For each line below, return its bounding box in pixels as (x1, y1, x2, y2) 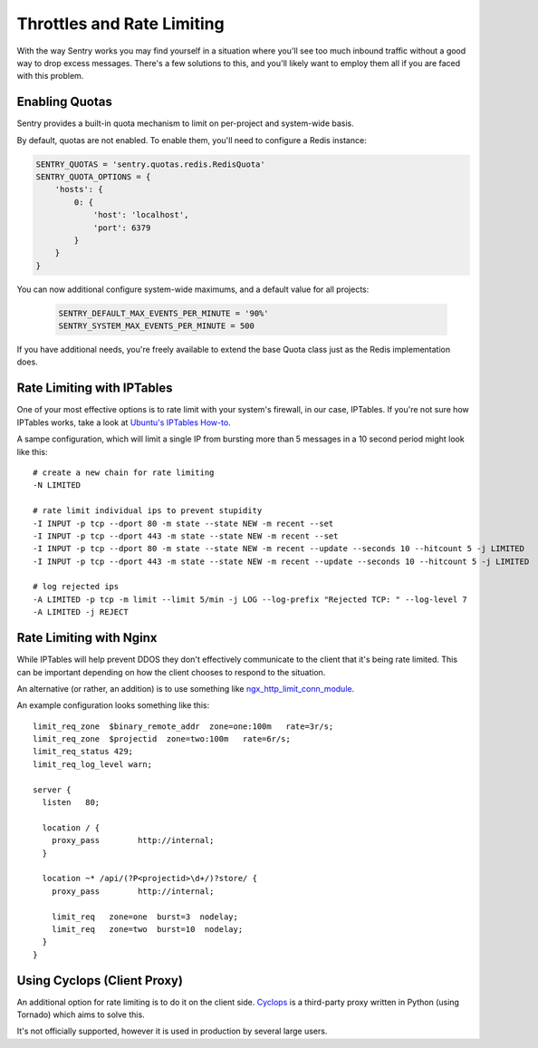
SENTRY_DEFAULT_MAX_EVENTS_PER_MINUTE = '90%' (58, 308, 269, 318)
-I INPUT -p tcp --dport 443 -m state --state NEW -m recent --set (33, 530, 339, 541)
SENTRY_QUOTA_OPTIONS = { (35, 172, 151, 181)
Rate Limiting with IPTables (16, 381, 173, 396)
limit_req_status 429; (33, 746, 134, 757)
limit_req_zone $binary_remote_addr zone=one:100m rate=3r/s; (33, 721, 334, 732)
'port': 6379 (92, 222, 151, 233)
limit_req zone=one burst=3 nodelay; (51, 911, 239, 922)
